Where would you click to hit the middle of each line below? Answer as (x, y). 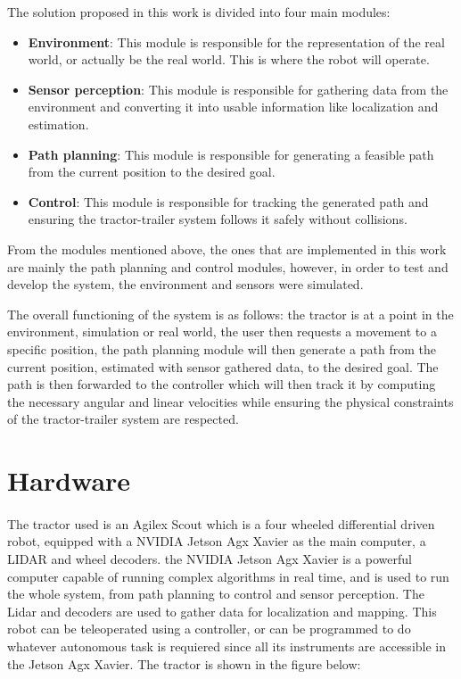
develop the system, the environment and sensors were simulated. (185, 284)
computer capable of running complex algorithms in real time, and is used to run (228, 576)
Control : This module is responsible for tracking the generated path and (228, 201)
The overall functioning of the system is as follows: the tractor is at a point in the (230, 314)
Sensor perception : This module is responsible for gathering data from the (238, 89)
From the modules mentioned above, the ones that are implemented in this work (227, 248)
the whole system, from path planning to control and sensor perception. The (216, 594)
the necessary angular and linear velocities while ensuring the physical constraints (230, 401)
